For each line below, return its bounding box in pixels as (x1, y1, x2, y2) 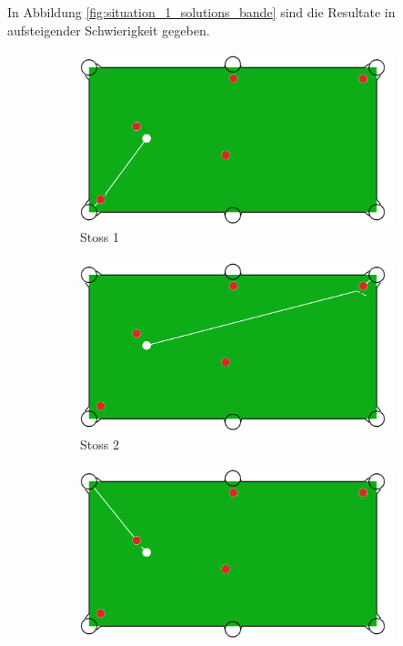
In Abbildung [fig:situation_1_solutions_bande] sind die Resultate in (7, 3, 396, 21)
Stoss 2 (80, 434, 119, 453)
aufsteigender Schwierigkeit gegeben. (7, 20, 210, 39)
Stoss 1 (80, 227, 119, 247)
